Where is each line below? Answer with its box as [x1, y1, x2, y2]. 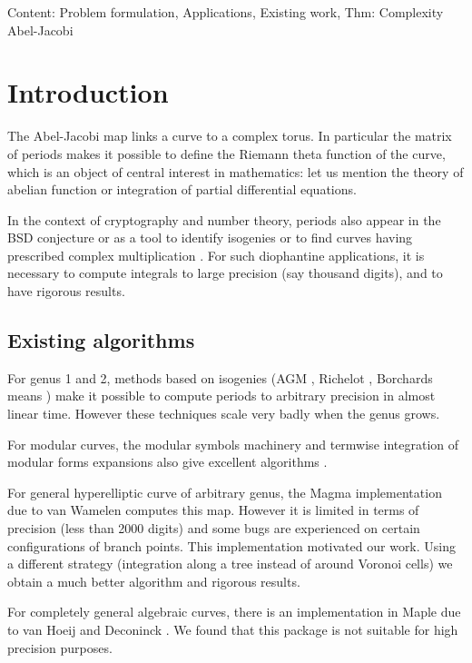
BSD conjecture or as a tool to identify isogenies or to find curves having [7, 228, 413, 247]
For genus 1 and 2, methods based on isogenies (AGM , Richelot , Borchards [7, 368, 433, 387]
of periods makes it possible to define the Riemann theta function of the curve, [7, 143, 446, 163]
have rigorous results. [7, 282, 125, 301]
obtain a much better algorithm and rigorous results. [7, 571, 300, 590]
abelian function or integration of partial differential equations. [7, 180, 357, 199]
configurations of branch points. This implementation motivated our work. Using [7, 536, 457, 555]
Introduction [7, 74, 169, 111]
